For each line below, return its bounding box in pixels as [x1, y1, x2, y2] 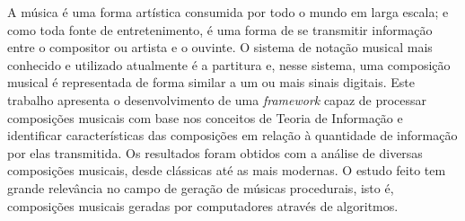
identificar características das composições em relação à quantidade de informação [7, 126, 458, 145]
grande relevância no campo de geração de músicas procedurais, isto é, [7, 178, 394, 197]
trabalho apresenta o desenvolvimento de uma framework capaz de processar [7, 90, 427, 109]
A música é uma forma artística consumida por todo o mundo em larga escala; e [7, 3, 449, 21]
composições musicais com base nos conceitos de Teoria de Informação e [7, 108, 403, 127]
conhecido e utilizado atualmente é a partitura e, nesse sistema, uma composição [7, 55, 451, 74]
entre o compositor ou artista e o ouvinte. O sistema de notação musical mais [7, 38, 433, 57]
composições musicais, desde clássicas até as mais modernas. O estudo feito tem [7, 161, 446, 180]
